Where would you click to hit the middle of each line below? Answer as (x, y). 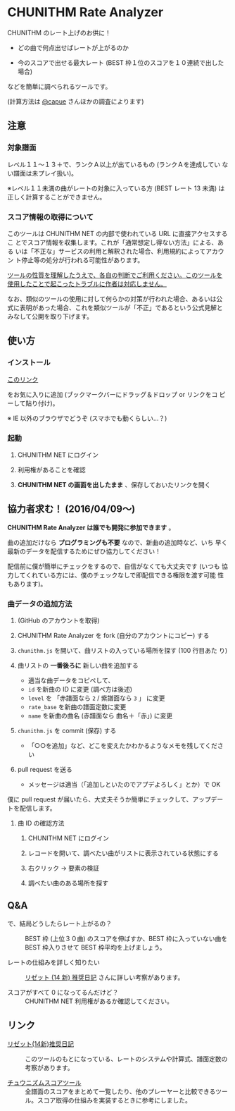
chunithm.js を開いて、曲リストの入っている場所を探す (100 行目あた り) (122, 651)
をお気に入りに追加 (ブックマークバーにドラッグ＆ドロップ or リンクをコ (113, 394)
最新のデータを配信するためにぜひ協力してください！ (84, 551)
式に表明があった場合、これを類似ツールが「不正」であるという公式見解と (115, 307)
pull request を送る (45, 770)
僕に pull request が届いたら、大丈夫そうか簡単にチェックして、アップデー (115, 799)
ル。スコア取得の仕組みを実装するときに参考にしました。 (108, 1100)
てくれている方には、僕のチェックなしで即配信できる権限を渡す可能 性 (121, 575)
